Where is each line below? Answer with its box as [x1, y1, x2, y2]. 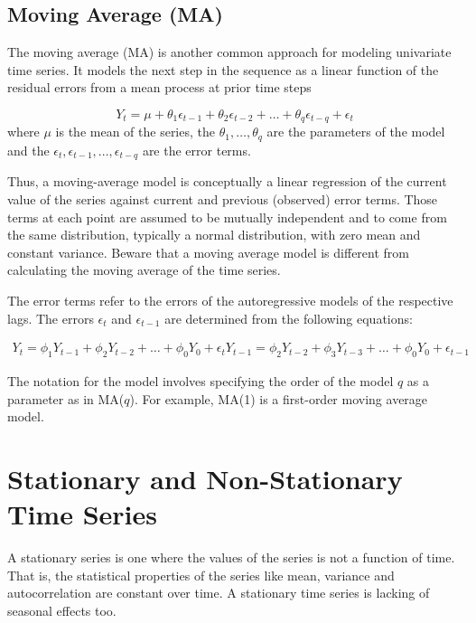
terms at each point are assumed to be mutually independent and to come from [7, 207, 447, 226]
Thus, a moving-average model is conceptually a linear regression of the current [7, 172, 447, 191]
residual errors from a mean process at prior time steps [7, 78, 312, 97]
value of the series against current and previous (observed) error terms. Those [7, 189, 438, 208]
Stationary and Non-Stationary [7, 459, 403, 496]
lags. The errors [7, 308, 94, 327]
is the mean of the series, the [55, 122, 215, 141]
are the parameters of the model [266, 122, 445, 141]
